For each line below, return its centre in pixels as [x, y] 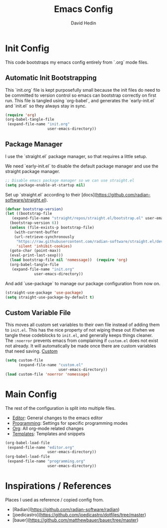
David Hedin [83, 23]
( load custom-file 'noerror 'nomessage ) [48, 374]
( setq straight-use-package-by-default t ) [50, 297]
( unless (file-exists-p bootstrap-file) [52, 228]
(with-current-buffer [36, 232]
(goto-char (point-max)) [35, 251]
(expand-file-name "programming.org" [46, 461]
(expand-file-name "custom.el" [51, 365]
